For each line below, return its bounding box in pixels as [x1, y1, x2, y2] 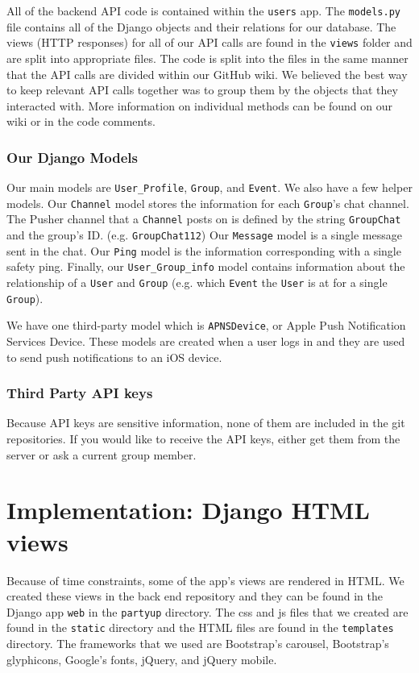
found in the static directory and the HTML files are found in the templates [6, 619, 394, 636]
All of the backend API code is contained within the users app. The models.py [6, 2, 401, 19]
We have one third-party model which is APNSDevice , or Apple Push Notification [6, 317, 406, 334]
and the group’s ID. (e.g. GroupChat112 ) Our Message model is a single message [6, 226, 402, 243]
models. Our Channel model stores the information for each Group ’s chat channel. [6, 194, 409, 211]
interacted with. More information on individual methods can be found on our [6, 97, 393, 114]
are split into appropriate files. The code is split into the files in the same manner [6, 49, 409, 66]
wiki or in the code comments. [6, 113, 156, 130]
